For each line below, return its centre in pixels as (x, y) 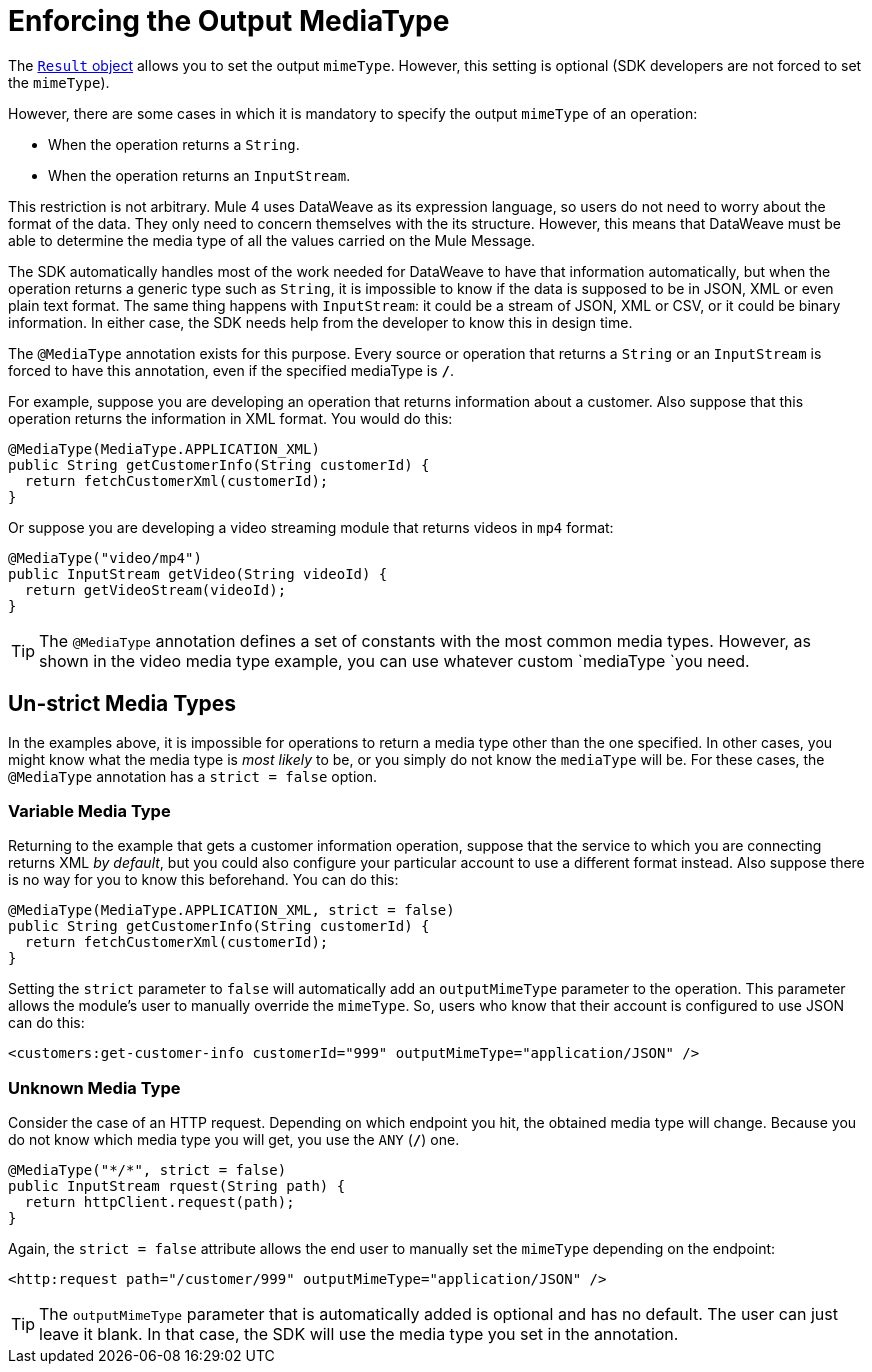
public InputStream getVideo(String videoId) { (198, 573)
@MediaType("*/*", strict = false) (147, 1170)
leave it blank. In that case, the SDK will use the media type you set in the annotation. (359, 1334)
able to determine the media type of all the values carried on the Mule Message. (272, 240)
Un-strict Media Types (122, 704)
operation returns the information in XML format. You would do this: (230, 418)
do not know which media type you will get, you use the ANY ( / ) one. (234, 1140)
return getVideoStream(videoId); (155, 589)
